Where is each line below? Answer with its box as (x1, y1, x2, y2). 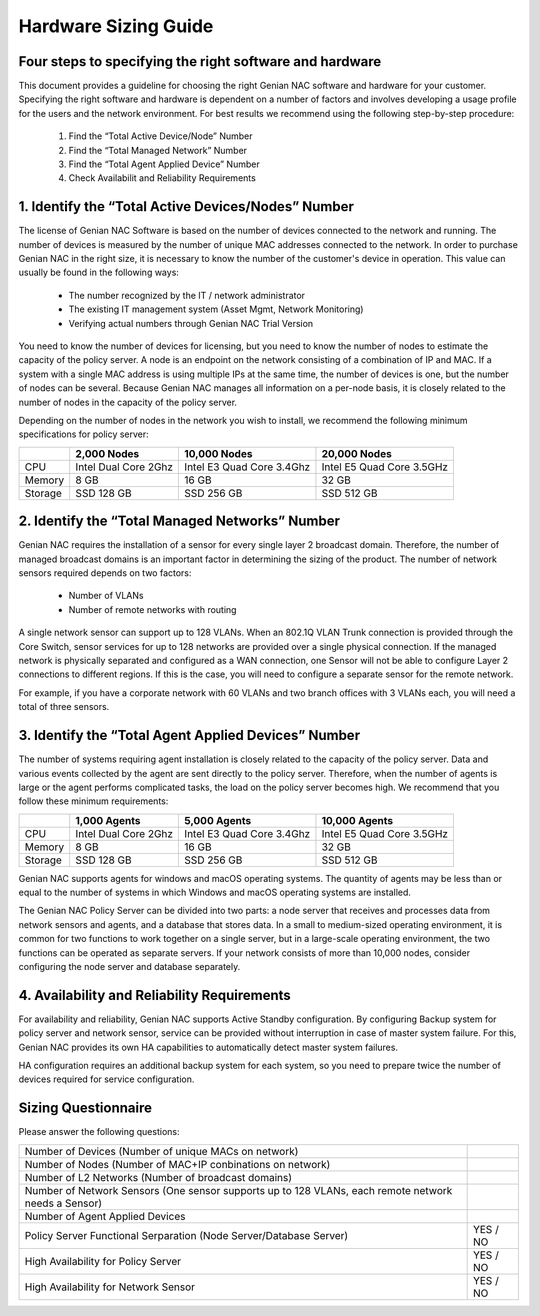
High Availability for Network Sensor (24, 1280, 195, 1294)
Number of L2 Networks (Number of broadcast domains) (24, 1170, 293, 1184)
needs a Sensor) (24, 1196, 103, 1210)
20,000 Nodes (321, 446, 392, 460)
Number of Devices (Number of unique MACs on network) (24, 1144, 299, 1158)
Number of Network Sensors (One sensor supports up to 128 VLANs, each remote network (24, 1183, 453, 1197)
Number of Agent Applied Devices (24, 1209, 186, 1223)
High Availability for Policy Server (24, 1254, 182, 1268)
